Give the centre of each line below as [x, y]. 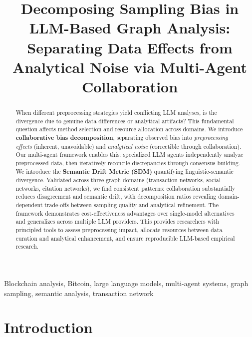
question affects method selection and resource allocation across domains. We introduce [129, 129]
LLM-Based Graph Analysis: [130, 28]
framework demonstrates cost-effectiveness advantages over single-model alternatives [125, 213]
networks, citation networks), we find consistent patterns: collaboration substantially [126, 188]
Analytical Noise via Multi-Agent [130, 67]
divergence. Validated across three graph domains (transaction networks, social [118, 180]
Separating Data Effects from [130, 47]
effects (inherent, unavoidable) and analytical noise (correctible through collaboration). [128, 146]
